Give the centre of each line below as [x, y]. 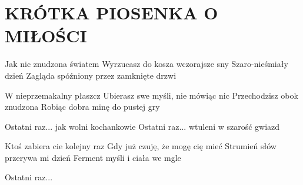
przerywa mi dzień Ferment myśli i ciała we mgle [93, 157]
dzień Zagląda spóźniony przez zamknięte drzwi [91, 75]
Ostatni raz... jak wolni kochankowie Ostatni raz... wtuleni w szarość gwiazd [142, 126]
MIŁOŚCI [46, 36]
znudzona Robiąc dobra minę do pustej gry [82, 107]
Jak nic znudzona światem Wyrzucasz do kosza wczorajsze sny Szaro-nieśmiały [146, 64]
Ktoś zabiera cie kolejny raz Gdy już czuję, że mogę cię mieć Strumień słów [141, 146]
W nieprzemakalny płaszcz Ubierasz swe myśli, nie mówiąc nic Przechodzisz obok [151, 95]
